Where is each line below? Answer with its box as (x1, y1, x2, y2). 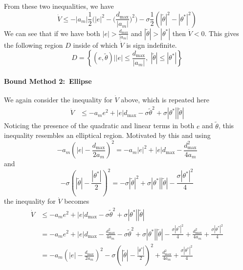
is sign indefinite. (126, 39, 177, 50)
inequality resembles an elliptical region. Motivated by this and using (4, 130, 211, 140)
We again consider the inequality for (4, 94, 112, 104)
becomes (64, 196, 89, 206)
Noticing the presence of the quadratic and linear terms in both (4, 120, 195, 131)
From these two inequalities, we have (4, 1, 114, 11)
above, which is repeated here (121, 94, 209, 104)
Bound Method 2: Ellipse (4, 76, 92, 86)
